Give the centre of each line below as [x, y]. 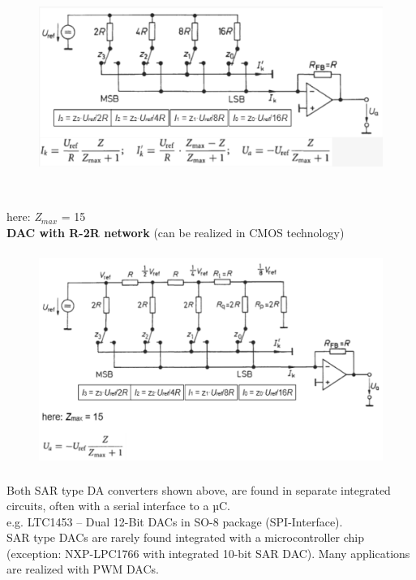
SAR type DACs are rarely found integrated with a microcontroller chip [185, 537]
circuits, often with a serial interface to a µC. [118, 506]
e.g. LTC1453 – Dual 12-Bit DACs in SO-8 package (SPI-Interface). [175, 521]
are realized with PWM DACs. [83, 569]
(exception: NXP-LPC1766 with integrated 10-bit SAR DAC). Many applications [208, 553]
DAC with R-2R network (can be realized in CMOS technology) [176, 232]
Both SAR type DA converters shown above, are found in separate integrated [199, 489]
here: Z [24, 216]
